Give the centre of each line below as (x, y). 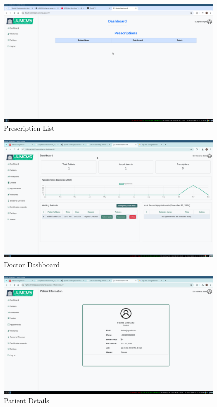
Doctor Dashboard (32, 264)
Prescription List (29, 128)
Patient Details (27, 400)
